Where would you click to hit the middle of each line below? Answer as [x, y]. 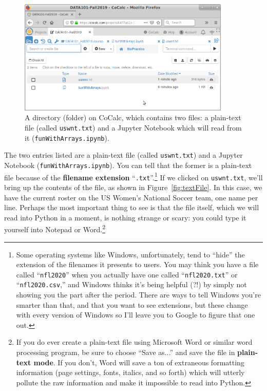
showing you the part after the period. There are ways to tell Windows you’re [138, 295]
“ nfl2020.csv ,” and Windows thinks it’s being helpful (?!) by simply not [131, 284]
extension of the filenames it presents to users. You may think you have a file [137, 264]
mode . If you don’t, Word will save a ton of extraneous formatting [139, 362]
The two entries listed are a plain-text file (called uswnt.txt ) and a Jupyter [123, 155]
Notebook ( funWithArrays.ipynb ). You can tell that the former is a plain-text [128, 165]
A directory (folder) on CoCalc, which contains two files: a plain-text [133, 117]
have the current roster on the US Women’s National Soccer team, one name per [131, 197]
